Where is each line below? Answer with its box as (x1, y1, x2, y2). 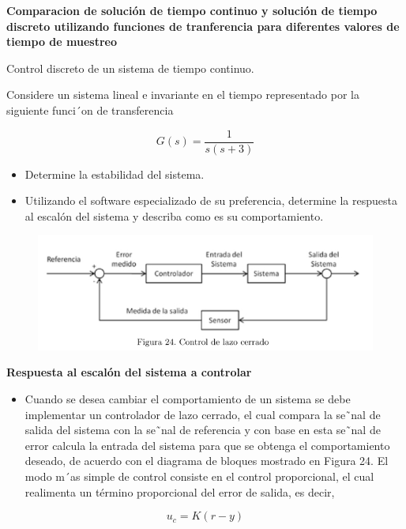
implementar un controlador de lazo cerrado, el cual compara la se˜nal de (24, 406, 381, 422)
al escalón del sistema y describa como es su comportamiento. (24, 207, 324, 224)
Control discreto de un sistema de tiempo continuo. (6, 59, 254, 76)
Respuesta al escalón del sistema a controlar (6, 364, 252, 380)
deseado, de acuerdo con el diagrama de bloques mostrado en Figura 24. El (24, 452, 389, 469)
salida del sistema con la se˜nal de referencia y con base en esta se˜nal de (24, 421, 381, 438)
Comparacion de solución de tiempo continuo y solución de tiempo (6, 2, 378, 18)
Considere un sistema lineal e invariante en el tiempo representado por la (6, 86, 359, 103)
